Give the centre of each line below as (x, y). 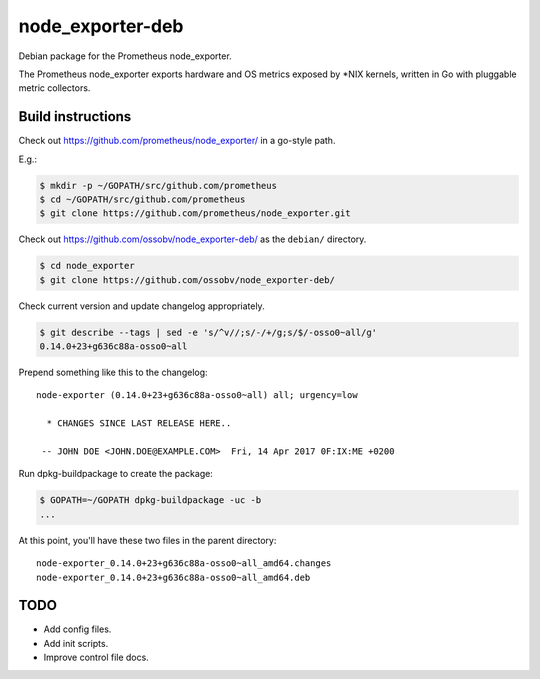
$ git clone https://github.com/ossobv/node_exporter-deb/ (187, 279)
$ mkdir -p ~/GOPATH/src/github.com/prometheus (158, 185)
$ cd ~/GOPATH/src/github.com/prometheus (142, 199)
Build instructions (75, 116)
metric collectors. (54, 88)
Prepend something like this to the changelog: (113, 372)
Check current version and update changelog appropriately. (141, 306)
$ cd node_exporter (87, 266)
